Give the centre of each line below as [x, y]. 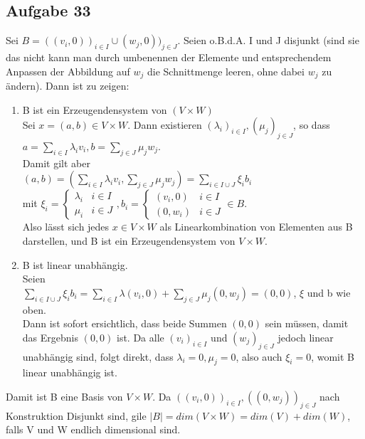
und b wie [329, 292]
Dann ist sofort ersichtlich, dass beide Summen [125, 323]
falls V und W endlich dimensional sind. [93, 429]
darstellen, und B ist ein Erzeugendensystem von [129, 241]
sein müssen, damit [307, 323]
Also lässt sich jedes [66, 227]
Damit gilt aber [56, 163]
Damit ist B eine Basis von [64, 396]
